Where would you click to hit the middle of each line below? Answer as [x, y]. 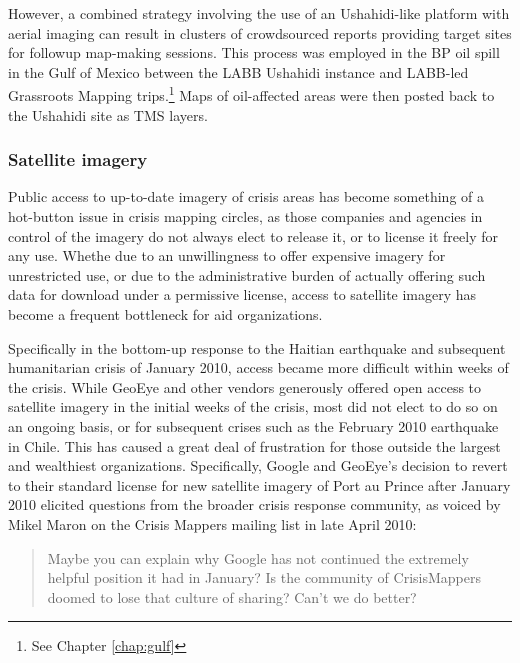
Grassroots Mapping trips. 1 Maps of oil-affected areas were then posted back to [251, 94]
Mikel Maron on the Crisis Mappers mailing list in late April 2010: [212, 523]
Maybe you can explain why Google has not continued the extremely [258, 557]
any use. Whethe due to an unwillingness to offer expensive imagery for [227, 255]
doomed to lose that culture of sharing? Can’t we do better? [232, 596]
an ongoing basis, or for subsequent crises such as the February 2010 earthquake [253, 425]
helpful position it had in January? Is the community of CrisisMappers [264, 577]
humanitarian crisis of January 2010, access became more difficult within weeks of [258, 367]
